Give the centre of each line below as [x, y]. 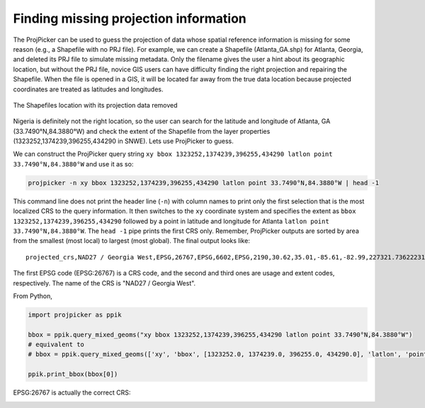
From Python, [33, 296]
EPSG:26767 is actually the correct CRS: [72, 392]
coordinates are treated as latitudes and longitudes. [88, 89]
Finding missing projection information [130, 18]
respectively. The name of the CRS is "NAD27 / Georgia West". [104, 283]
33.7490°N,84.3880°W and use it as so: [73, 164]
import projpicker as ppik [75, 314]
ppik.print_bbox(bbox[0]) [73, 374]
